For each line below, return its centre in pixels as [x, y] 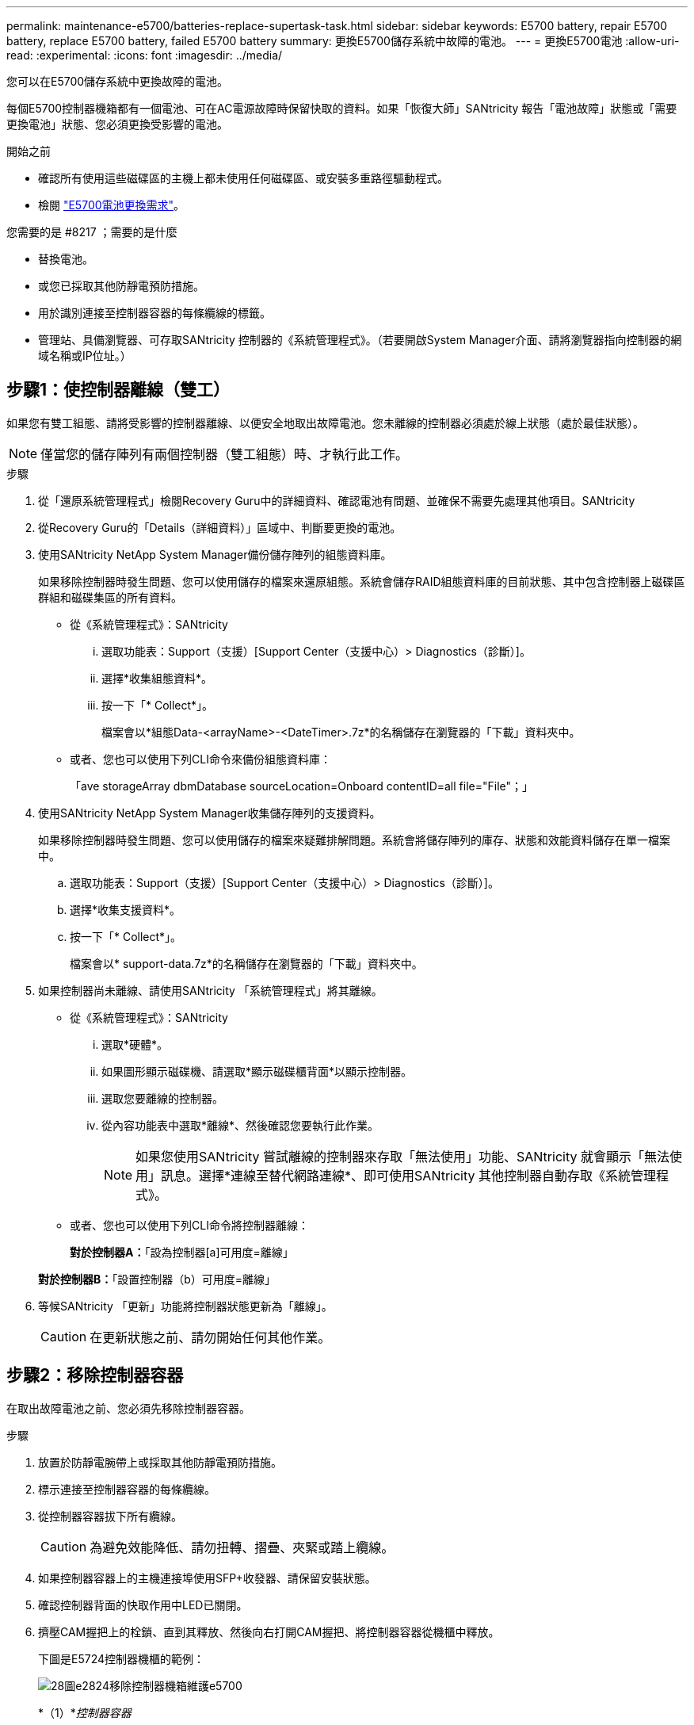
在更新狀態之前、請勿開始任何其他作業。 [210, 1337]
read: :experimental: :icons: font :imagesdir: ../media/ [145, 55]
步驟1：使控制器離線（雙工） [118, 390]
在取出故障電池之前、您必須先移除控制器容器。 [128, 1408]
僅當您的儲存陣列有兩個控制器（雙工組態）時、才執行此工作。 [225, 454]
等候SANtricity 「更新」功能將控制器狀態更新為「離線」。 [185, 1306]
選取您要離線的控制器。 [162, 1098]
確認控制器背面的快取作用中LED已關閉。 [143, 1605]
